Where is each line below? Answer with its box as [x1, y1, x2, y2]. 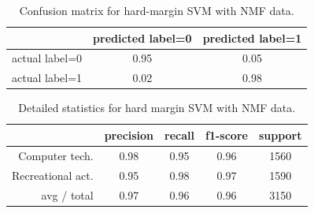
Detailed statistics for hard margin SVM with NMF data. [18, 99, 296, 116]
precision [104, 126, 154, 143]
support [258, 126, 302, 143]
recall [164, 126, 195, 143]
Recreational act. [12, 166, 94, 183]
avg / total [41, 186, 94, 203]
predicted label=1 [202, 29, 302, 46]
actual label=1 [12, 69, 83, 86]
